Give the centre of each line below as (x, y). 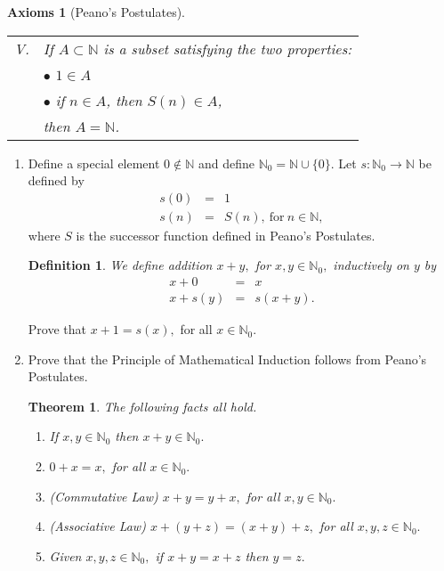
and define (226, 163)
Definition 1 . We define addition (120, 265)
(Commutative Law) (104, 496)
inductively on (371, 265)
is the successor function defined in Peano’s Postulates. (226, 235)
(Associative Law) (97, 526)
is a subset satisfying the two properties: (228, 48)
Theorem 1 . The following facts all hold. (142, 406)
